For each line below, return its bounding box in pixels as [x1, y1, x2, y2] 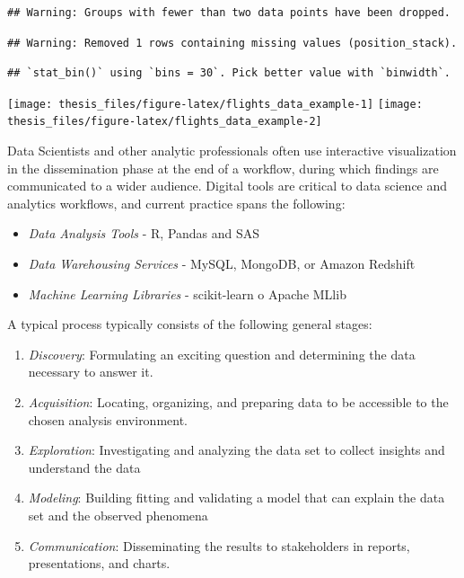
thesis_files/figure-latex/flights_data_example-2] [7, 115, 322, 129]
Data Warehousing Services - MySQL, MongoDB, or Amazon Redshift [28, 254, 416, 273]
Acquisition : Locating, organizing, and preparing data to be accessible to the [28, 393, 449, 412]
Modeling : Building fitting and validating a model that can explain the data [28, 488, 445, 507]
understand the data [28, 458, 141, 476]
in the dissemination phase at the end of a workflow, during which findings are [7, 158, 439, 177]
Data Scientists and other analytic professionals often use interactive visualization [7, 141, 457, 160]
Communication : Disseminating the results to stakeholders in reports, [28, 536, 410, 555]
